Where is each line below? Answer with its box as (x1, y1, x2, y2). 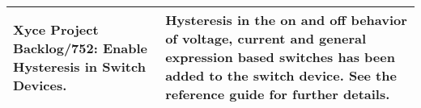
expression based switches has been (165, 48, 395, 66)
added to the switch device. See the (165, 66, 397, 85)
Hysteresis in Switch (13, 56, 146, 76)
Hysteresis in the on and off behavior (165, 10, 407, 29)
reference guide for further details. (165, 85, 390, 103)
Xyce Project (13, 19, 99, 39)
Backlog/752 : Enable (13, 38, 147, 57)
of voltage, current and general (165, 29, 367, 48)
